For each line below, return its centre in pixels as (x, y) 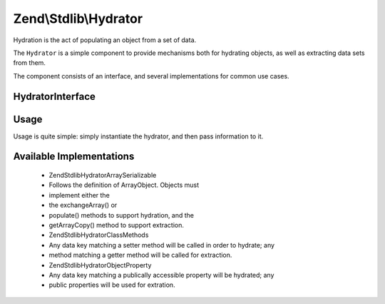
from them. (30, 63)
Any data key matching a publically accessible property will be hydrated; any (161, 275)
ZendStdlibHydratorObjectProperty (100, 265)
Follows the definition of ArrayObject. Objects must (124, 185)
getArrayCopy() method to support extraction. (117, 225)
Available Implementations (74, 157)
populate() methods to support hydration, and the (122, 215)
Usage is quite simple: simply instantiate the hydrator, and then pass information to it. (138, 136)
